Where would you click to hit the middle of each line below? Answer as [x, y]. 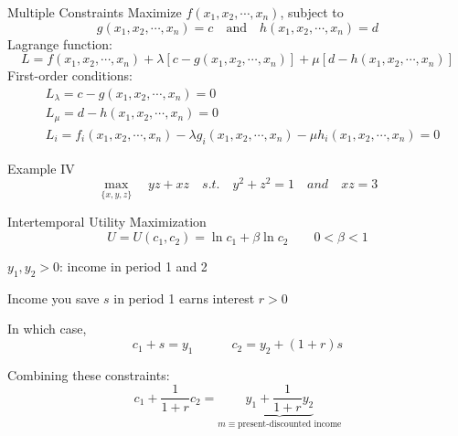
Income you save [53, 298]
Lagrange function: [60, 43]
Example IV [41, 168]
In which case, [47, 329]
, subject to [312, 12]
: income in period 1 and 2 [133, 266]
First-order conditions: [70, 75]
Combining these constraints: [89, 374]
